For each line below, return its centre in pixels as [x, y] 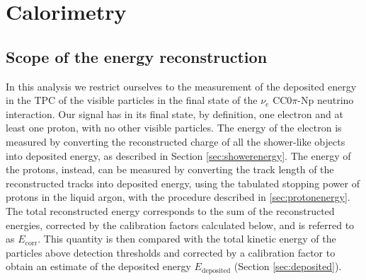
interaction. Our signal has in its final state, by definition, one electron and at [175, 113]
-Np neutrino [326, 100]
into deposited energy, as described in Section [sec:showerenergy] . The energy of [178, 155]
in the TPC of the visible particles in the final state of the [132, 100]
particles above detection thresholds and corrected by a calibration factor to [171, 252]
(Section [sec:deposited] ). [288, 266]
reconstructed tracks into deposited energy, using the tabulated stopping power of [183, 183]
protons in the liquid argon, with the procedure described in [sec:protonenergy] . [178, 197]
